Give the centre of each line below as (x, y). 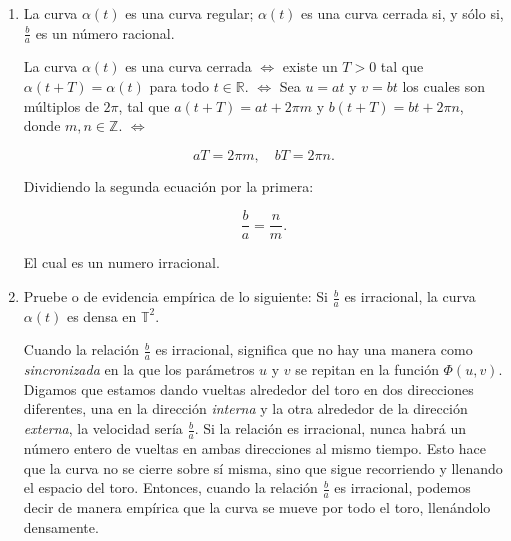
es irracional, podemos (402, 487)
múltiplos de (61, 105)
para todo (179, 86)
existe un (310, 66)
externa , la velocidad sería (103, 428)
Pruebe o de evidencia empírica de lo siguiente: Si (175, 296)
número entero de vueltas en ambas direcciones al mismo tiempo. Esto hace (255, 447)
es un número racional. (105, 32)
